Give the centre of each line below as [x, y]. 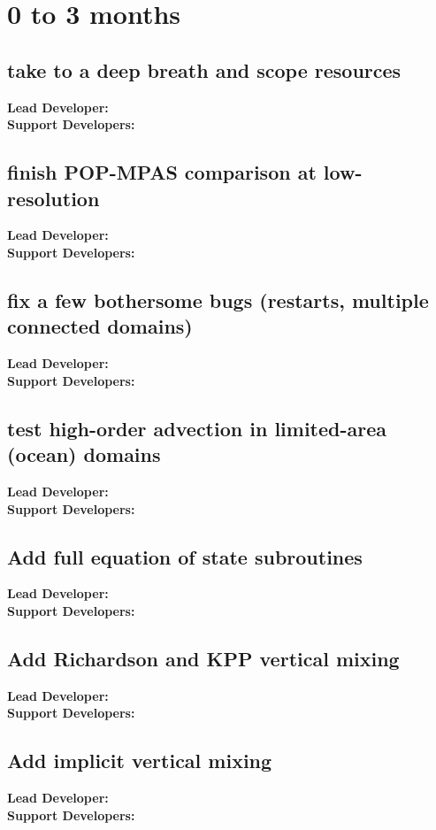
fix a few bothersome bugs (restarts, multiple [218, 300]
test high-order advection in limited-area [197, 428]
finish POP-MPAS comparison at [162, 172]
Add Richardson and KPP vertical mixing [203, 658]
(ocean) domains [84, 454]
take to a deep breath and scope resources [204, 69]
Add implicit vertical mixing [140, 761]
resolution [54, 198]
